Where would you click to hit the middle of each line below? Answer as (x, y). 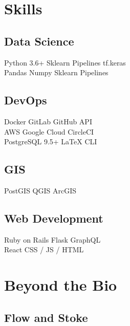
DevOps (26, 100)
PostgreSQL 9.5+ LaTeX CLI (51, 142)
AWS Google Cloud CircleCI (49, 131)
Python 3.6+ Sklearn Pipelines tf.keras (65, 62)
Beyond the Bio (61, 285)
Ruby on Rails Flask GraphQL (52, 239)
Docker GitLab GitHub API (48, 121)
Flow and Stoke (46, 317)
